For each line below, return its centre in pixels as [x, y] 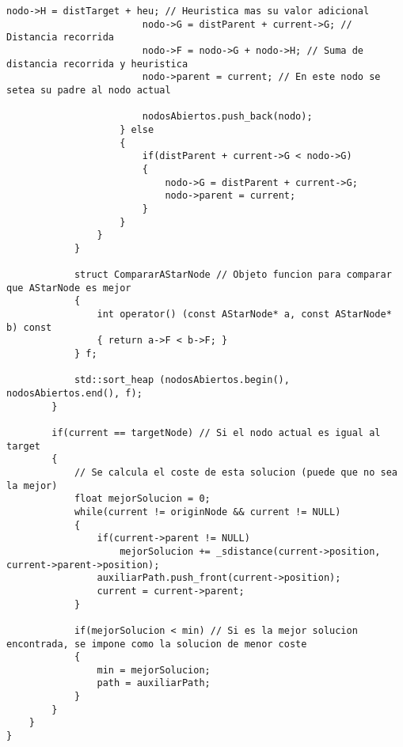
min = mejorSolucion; [154, 670]
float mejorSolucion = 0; [142, 499]
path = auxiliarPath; [154, 683]
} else [137, 129]
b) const [29, 327]
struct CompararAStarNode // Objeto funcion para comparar [233, 275]
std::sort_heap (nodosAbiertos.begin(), [182, 380]
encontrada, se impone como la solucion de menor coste [157, 644]
